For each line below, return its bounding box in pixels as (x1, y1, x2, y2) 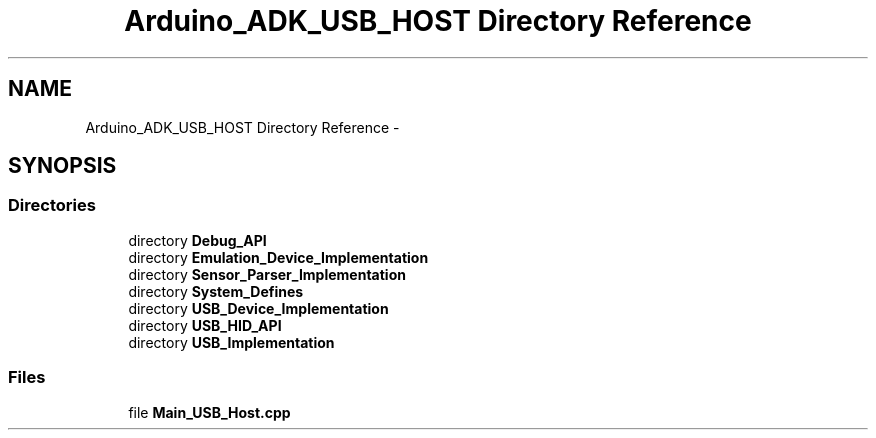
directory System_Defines (128, 282, 304, 300)
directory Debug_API (128, 231, 267, 249)
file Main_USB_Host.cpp (128, 403, 291, 421)
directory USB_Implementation (128, 333, 335, 351)
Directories (8, 195, 96, 216)
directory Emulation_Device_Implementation (128, 248, 429, 266)
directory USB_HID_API (128, 316, 282, 334)
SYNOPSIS (8, 153, 117, 179)
